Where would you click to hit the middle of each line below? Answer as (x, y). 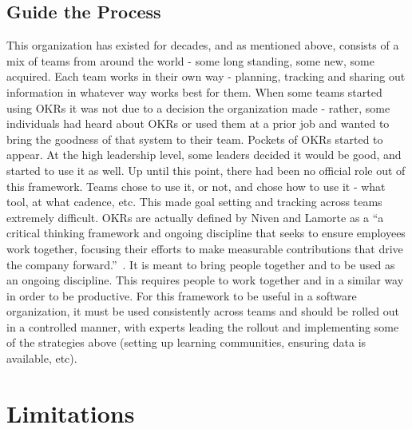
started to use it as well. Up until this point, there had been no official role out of (206, 170)
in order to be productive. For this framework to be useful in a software (182, 295)
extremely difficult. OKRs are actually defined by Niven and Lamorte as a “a (195, 217)
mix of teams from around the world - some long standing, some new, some (190, 60)
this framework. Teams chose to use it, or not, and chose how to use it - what (196, 186)
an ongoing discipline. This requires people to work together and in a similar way (205, 280)
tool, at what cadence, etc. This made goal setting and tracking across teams (194, 202)
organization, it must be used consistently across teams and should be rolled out (203, 311)
